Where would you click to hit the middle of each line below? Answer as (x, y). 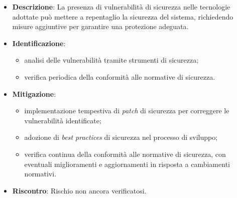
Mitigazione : (34, 93)
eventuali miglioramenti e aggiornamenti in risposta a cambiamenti (127, 164)
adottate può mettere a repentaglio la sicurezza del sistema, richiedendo (123, 16)
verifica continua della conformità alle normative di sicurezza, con (125, 154)
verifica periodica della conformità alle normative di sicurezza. (120, 76)
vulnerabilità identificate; (63, 120)
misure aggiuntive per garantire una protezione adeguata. (100, 26)
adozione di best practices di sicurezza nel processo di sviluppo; (121, 137)
